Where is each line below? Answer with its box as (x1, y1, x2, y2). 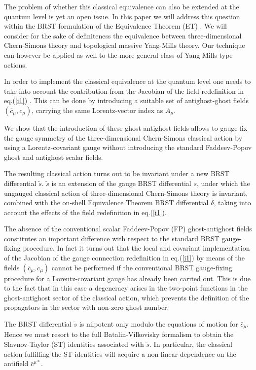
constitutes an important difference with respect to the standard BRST (4, 233, 219, 243)
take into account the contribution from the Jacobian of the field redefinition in (4, 85, 244, 96)
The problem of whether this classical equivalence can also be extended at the (4, 1, 239, 11)
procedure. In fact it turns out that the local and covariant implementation (23, 243, 250, 253)
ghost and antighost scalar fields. (4, 151, 103, 162)
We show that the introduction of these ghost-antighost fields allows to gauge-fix (4, 122, 248, 133)
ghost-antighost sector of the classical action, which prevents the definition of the (4, 292, 249, 302)
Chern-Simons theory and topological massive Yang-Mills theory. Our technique (4, 40, 245, 50)
